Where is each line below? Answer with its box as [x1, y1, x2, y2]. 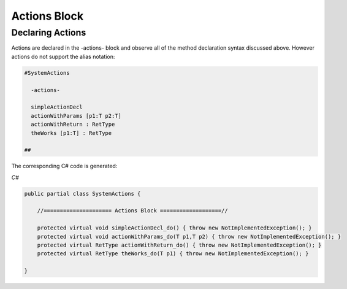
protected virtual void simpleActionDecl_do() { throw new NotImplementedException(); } [37, 225, 312, 231]
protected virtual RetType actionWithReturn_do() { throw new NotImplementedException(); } [37, 241, 322, 249]
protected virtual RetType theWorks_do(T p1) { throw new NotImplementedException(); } [37, 250, 309, 257]
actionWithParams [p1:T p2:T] [31, 112, 122, 119]
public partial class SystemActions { [24, 190, 141, 197]
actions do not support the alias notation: [11, 53, 115, 60]
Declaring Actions [11, 27, 86, 38]
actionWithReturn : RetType [31, 121, 115, 128]
